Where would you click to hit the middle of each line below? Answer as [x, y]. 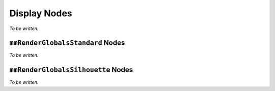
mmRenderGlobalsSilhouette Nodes [71, 70]
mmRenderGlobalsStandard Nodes [67, 43]
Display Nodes [41, 13]
